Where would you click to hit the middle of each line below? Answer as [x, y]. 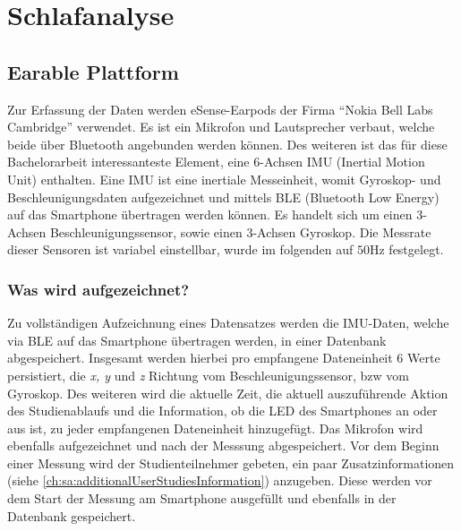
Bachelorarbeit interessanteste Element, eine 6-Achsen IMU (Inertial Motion [216, 162]
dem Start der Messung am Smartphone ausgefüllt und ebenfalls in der [202, 498]
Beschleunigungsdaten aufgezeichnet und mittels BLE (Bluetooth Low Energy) [223, 197]
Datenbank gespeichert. [72, 515]
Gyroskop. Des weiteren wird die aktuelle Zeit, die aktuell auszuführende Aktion [228, 393]
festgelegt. [416, 249]
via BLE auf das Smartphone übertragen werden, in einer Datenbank [197, 340]
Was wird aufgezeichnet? [98, 289]
